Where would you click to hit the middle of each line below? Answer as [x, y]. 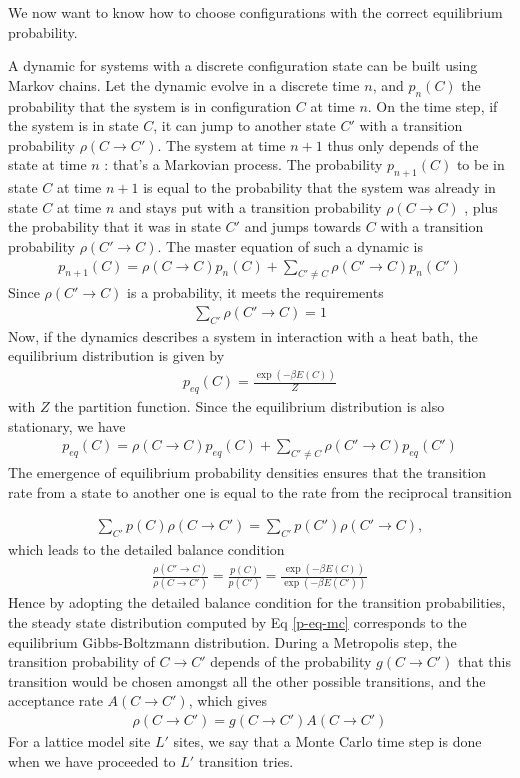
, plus [481, 206]
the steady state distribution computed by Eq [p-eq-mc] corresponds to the [237, 621]
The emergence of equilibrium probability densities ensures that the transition [247, 472]
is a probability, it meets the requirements [255, 292]
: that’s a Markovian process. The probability [243, 164]
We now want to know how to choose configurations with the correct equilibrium [255, 12]
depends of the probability [291, 661]
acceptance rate [55, 700]
